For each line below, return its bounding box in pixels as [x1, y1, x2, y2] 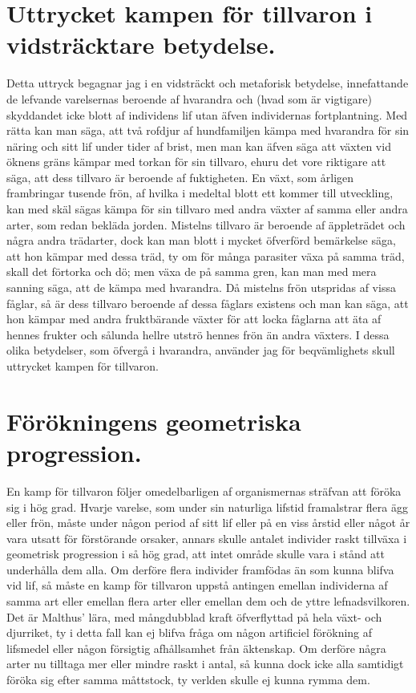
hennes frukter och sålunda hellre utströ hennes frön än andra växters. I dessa [6, 326, 390, 342]
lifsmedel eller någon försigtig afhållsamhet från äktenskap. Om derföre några [6, 639, 386, 656]
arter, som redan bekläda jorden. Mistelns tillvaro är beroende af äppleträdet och [6, 216, 406, 233]
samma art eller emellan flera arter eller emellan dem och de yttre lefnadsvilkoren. [6, 593, 410, 610]
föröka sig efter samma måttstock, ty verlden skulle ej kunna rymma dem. [6, 671, 370, 688]
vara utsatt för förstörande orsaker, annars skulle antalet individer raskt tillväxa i [6, 529, 407, 546]
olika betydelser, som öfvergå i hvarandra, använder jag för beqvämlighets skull [6, 342, 395, 359]
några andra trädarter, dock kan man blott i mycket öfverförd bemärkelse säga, [6, 232, 396, 249]
